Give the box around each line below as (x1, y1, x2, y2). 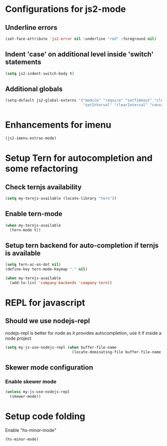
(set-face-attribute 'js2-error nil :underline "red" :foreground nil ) (5, 36, 157, 41)
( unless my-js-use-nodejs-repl (5, 389, 70, 394)
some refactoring (5, 163, 78, 174)
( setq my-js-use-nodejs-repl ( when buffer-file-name (5, 345, 117, 350)
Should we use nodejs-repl (5, 317, 90, 325)
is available (5, 249, 41, 257)
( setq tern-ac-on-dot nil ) (5, 262, 61, 267)
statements (5, 58, 41, 67)
